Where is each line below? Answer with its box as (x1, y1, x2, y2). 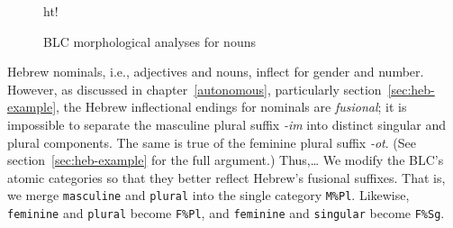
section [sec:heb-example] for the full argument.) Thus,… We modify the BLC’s (7, 150, 444, 169)
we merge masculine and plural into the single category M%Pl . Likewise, (7, 186, 410, 205)
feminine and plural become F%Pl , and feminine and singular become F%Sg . (7, 204, 445, 222)
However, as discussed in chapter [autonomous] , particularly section (7, 79, 382, 98)
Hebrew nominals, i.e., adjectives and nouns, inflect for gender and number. (7, 62, 424, 81)
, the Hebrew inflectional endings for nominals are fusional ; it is (56, 97, 407, 116)
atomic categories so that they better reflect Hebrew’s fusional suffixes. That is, (7, 168, 446, 187)
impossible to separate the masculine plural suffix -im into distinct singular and (7, 114, 446, 133)
